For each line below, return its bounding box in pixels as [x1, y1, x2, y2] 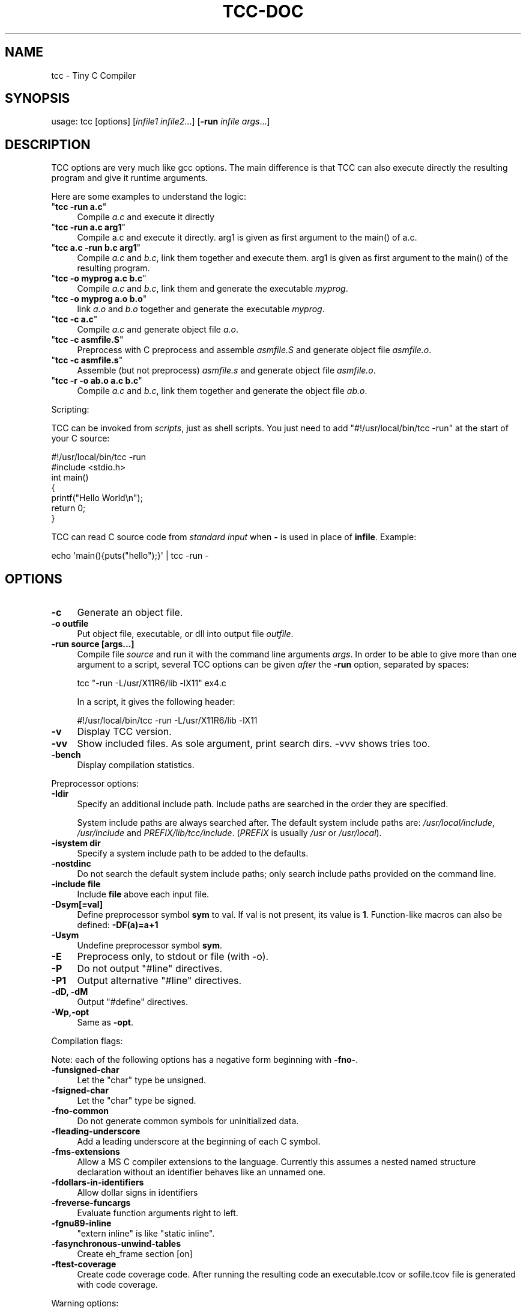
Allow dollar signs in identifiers [77, 1187, 198, 1198]
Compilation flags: [51, 1036, 123, 1047]
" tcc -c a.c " [51, 314, 98, 325]
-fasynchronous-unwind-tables [51, 1238, 181, 1249]
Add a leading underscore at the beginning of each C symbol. [77, 1136, 321, 1147]
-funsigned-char [51, 1065, 119, 1075]
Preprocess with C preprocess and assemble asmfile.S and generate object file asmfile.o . [77, 345, 432, 355]
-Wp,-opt [51, 1007, 89, 1018]
